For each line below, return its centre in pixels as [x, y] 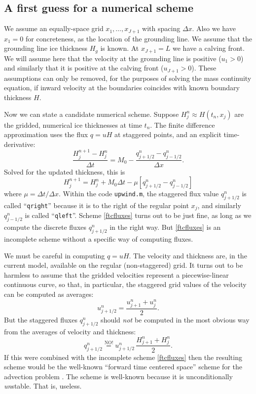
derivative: [20, 144]
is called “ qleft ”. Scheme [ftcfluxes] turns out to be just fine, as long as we [138, 215]
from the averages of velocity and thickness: [70, 331]
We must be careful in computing [55, 255]
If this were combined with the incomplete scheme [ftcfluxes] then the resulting [123, 357]
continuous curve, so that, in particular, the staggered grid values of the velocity [125, 284]
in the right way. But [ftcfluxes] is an [165, 227]
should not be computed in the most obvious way [175, 319]
